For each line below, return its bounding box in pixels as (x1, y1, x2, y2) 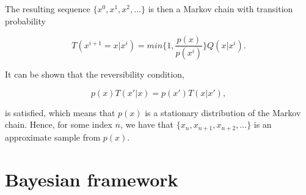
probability (5, 14, 46, 27)
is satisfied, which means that (5, 106, 115, 119)
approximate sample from (5, 130, 101, 143)
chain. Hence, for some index (5, 118, 112, 131)
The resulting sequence (5, 2, 90, 15)
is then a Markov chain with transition (148, 2, 293, 15)
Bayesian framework (5, 166, 178, 191)
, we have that (120, 118, 174, 131)
